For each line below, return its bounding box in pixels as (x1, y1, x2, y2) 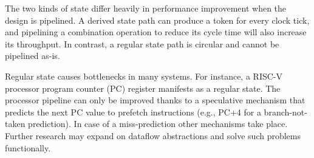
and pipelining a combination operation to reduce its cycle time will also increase (5, 26, 307, 38)
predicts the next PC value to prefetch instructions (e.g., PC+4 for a (5, 105, 261, 118)
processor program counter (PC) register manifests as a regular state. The (5, 81, 281, 94)
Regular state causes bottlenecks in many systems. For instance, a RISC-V (5, 69, 282, 82)
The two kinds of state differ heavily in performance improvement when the (5, 2, 287, 14)
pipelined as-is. (5, 49, 60, 62)
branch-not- (264, 105, 307, 118)
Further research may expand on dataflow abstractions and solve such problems (5, 129, 301, 142)
